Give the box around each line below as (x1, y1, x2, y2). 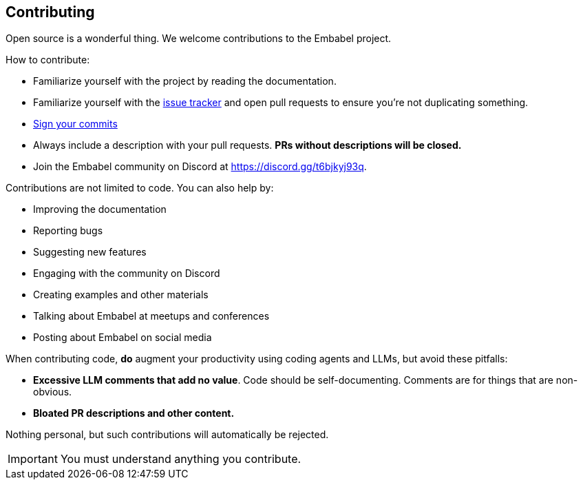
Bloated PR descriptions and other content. (33, 407, 235, 420)
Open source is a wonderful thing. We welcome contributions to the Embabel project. (6, 32, 392, 45)
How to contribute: (6, 54, 90, 66)
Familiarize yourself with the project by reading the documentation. (33, 75, 337, 87)
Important (8, 452, 58, 466)
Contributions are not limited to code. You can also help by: (6, 182, 274, 194)
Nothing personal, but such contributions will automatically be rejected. (6, 429, 329, 441)
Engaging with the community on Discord (33, 267, 220, 280)
